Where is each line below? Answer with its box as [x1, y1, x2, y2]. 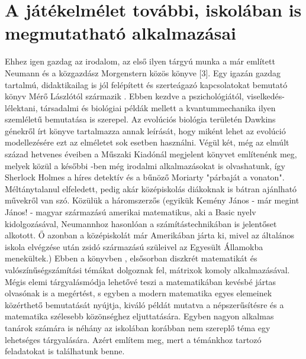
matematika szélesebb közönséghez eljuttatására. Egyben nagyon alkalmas [5, 310, 274, 322]
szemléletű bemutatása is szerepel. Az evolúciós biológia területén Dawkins [5, 113, 276, 125]
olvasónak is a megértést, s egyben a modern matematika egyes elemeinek [5, 287, 272, 299]
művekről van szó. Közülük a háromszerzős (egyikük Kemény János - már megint [5, 194, 299, 206]
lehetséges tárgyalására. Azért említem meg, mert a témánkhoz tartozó [5, 333, 262, 345]
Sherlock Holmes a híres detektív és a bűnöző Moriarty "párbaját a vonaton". [5, 171, 285, 183]
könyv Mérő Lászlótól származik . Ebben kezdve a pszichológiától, [5, 90, 244, 102]
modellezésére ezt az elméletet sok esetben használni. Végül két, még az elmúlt [5, 136, 289, 148]
